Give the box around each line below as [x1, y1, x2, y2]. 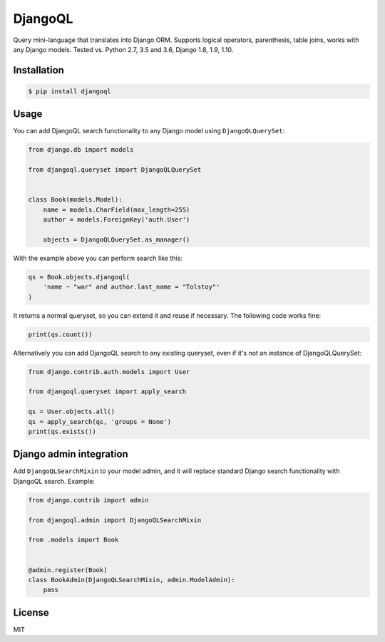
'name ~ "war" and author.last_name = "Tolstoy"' [43, 283, 220, 291]
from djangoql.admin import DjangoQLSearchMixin [28, 516, 202, 524]
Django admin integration [13, 448, 128, 460]
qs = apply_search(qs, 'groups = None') [28, 418, 171, 425]
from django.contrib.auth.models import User [28, 368, 190, 376]
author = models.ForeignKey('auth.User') [43, 216, 190, 224]
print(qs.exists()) [28, 428, 96, 435]
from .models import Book [28, 536, 119, 544]
